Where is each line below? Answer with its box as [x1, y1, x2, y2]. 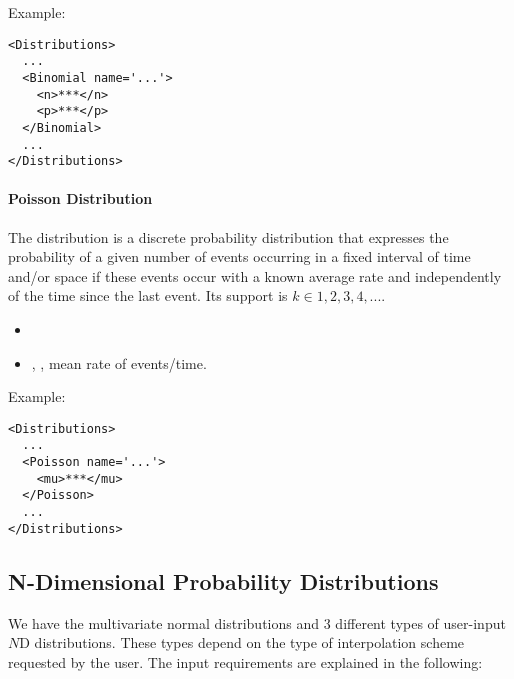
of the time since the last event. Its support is [8, 285, 288, 306]
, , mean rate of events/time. [31, 352, 207, 373]
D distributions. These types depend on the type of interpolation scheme [19, 632, 465, 653]
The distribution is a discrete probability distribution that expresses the [8, 226, 449, 247]
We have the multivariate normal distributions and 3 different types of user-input [8, 612, 506, 633]
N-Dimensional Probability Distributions [8, 565, 439, 596]
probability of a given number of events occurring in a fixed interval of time [8, 246, 471, 267]
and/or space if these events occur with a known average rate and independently [8, 265, 502, 286]
